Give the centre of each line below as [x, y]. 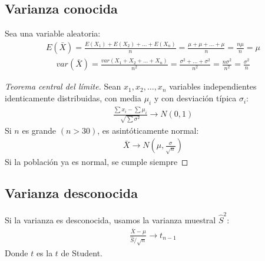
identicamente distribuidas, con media [73, 98]
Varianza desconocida [71, 193]
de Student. [82, 252]
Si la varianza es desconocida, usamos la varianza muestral [110, 220]
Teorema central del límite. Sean [63, 86]
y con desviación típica [195, 98]
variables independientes [213, 86]
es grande [39, 130]
